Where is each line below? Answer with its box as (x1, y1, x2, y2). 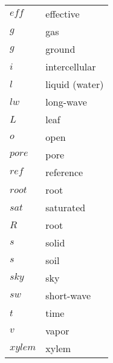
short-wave (45, 288, 91, 302)
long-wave (45, 95, 87, 109)
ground (45, 42, 76, 56)
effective (45, 7, 80, 21)
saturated (45, 200, 86, 214)
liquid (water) (45, 77, 104, 91)
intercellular (45, 59, 96, 73)
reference (45, 165, 83, 179)
